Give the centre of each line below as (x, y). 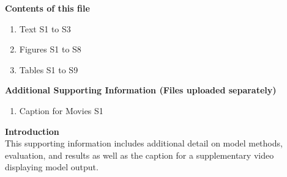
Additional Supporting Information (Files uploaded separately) (141, 90)
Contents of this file (47, 8)
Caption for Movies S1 (61, 110)
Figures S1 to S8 (50, 49)
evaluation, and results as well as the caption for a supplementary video (140, 155)
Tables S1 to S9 (49, 69)
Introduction (32, 131)
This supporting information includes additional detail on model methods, (144, 143)
